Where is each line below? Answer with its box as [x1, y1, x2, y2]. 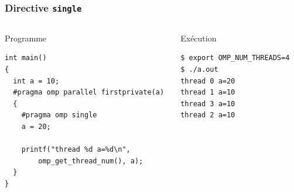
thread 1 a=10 [180, 88, 235, 97]
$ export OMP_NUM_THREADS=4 [180, 54, 290, 62]
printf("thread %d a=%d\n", [21, 145, 131, 154]
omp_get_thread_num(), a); [38, 156, 143, 165]
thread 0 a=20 [180, 76, 235, 85]
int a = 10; [13, 76, 60, 85]
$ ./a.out [180, 65, 218, 74]
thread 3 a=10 [180, 99, 235, 108]
